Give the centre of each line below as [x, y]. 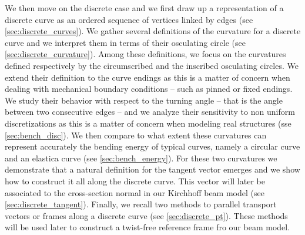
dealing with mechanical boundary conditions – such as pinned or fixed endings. [149, 89]
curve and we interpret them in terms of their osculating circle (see [125, 42]
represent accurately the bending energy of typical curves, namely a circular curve [152, 146]
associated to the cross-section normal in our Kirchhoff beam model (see [135, 192]
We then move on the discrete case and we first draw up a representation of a [144, 8]
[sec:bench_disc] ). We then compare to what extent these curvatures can [136, 135]
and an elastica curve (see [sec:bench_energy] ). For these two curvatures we [141, 158]
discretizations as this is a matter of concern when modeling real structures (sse [148, 123]
